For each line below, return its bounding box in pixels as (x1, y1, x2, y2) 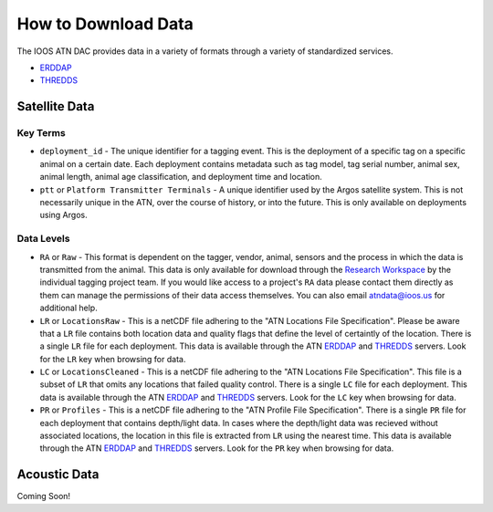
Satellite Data (16, 99, 95, 114)
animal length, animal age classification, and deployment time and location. (39, 172, 323, 183)
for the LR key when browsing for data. (39, 353, 186, 364)
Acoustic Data (16, 466, 100, 483)
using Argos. (39, 210, 88, 221)
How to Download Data (16, 14, 194, 34)
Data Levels (16, 233, 70, 246)
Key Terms (16, 127, 66, 140)
